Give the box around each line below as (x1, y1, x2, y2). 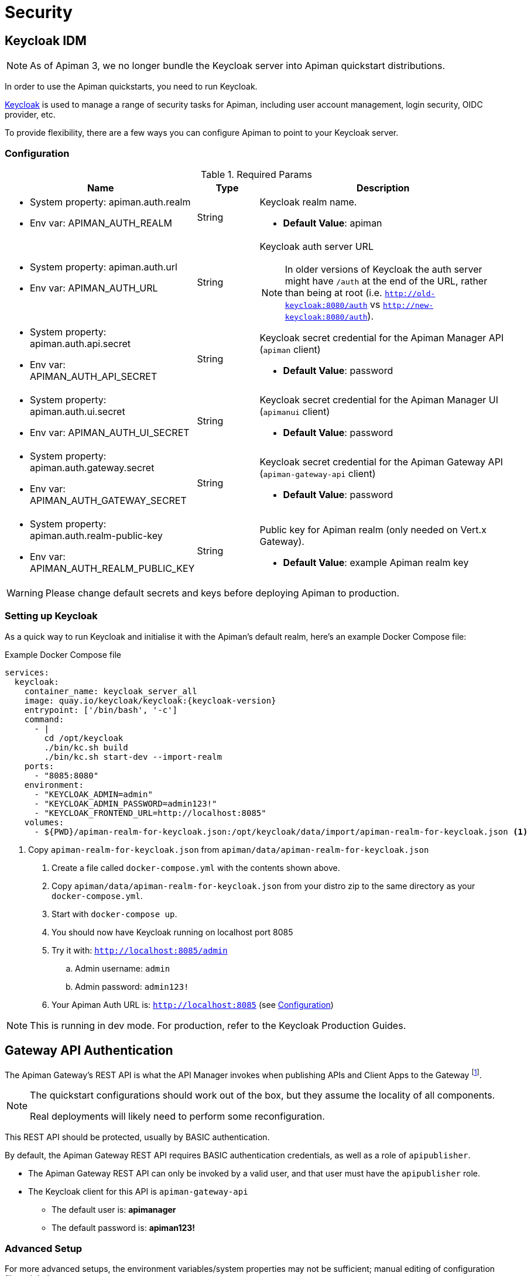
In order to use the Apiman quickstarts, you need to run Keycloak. (5, 81, 258, 92)
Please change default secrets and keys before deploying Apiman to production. (45, 586, 400, 599)
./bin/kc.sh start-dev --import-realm (44, 752, 222, 762)
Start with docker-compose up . (52, 908, 177, 919)
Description (357, 181, 410, 194)
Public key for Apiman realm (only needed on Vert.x (259, 523, 487, 536)
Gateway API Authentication (5, 1043, 173, 1058)
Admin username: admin (75, 963, 170, 973)
